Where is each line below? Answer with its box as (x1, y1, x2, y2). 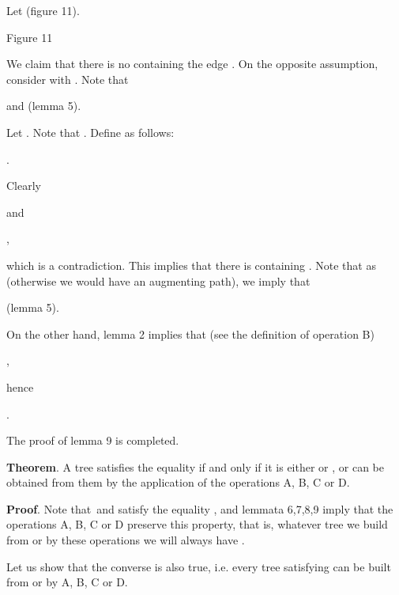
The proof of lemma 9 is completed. (6, 432, 179, 449)
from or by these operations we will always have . (6, 532, 245, 548)
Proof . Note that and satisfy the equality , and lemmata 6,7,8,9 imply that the (6, 500, 393, 517)
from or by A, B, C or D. (6, 574, 128, 590)
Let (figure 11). (6, 2, 80, 18)
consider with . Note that (6, 70, 129, 87)
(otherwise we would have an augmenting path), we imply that (6, 272, 311, 289)
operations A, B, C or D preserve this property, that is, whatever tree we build (6, 516, 388, 532)
